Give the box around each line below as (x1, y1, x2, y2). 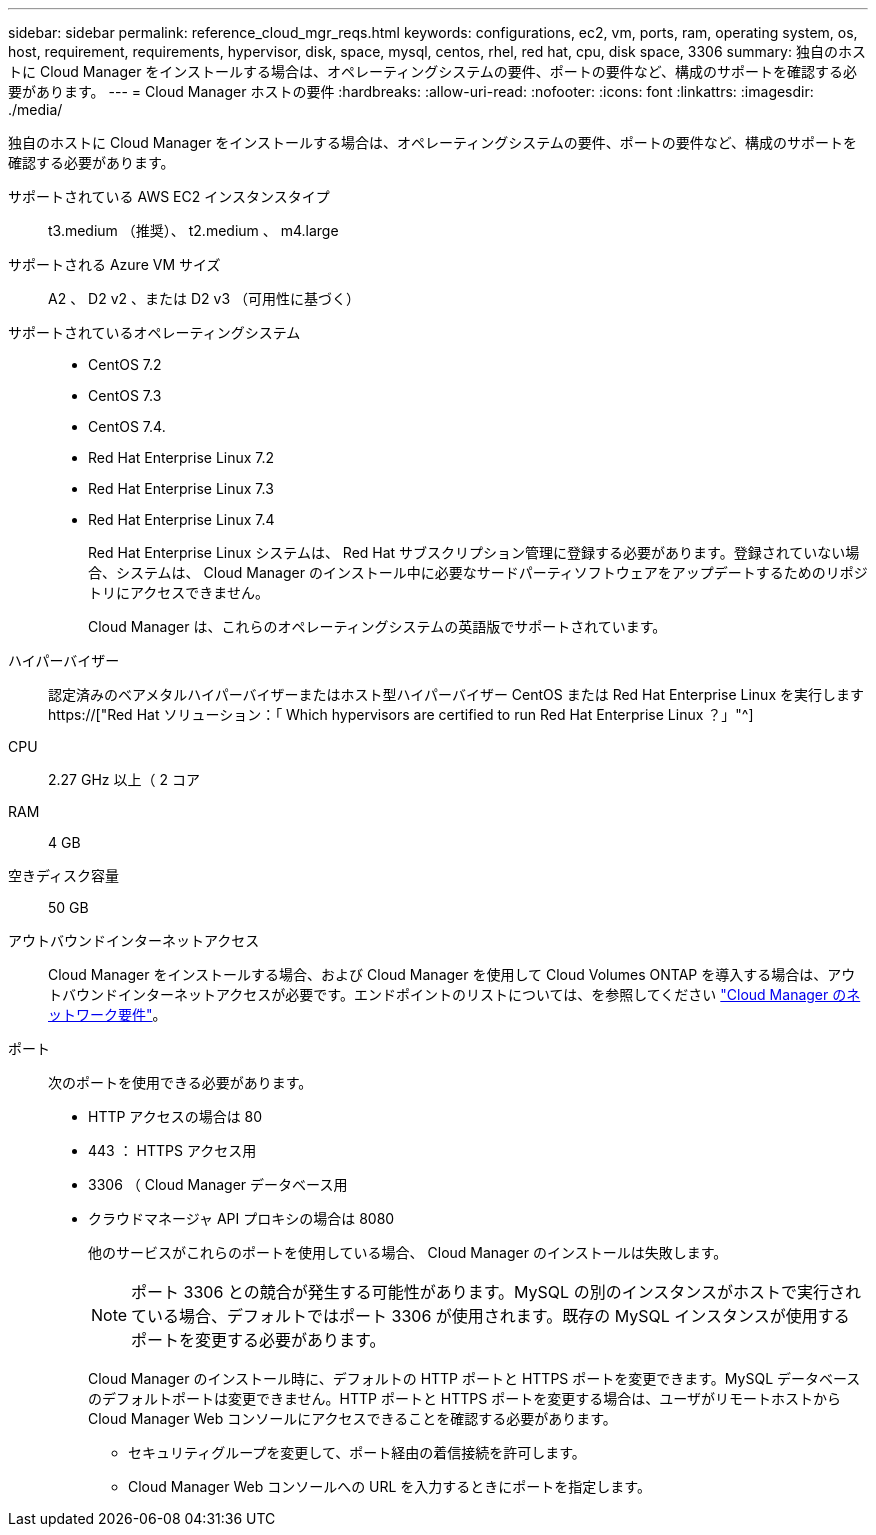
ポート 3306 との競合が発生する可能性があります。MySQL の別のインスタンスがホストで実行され (131, 1282, 862, 1302)
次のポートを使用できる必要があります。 (48, 1074, 313, 1091)
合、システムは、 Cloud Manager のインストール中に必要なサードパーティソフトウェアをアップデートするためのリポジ (88, 564, 868, 581)
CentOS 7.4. (88, 418, 166, 435)
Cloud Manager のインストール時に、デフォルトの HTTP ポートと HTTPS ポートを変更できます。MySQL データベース (88, 1370, 861, 1387)
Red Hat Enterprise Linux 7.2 (88, 449, 275, 466)
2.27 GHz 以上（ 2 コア (48, 771, 200, 788)
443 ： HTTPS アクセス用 (88, 1142, 257, 1159)
